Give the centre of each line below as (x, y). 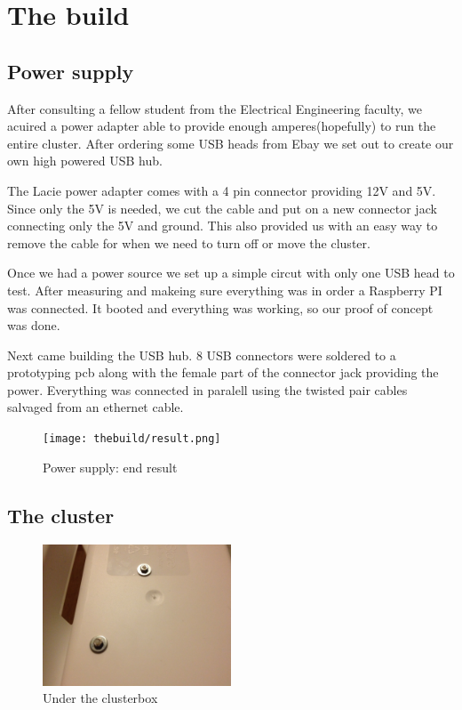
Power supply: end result (110, 467)
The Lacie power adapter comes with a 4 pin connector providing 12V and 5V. (222, 190)
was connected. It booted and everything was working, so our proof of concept (220, 307)
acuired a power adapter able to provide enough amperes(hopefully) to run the (222, 126)
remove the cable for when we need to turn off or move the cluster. (189, 242)
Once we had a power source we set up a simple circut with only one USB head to (231, 273)
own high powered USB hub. (85, 161)
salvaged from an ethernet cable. (96, 407)
